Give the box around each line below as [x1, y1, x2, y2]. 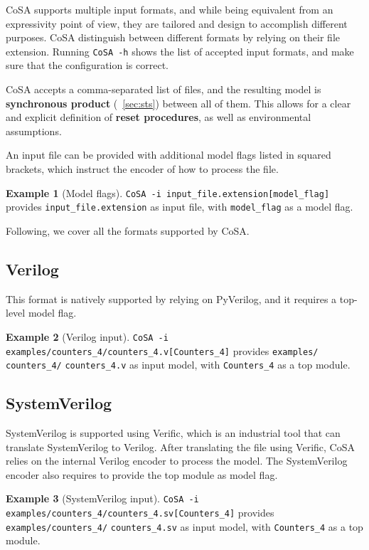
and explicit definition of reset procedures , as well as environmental [6, 110, 311, 125]
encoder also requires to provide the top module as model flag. [6, 467, 278, 482]
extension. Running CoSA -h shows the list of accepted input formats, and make [6, 43, 354, 58]
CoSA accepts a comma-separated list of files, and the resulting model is [6, 82, 321, 97]
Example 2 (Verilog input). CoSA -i [6, 329, 169, 344]
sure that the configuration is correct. [6, 58, 169, 73]
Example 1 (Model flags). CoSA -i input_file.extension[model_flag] [6, 185, 330, 200]
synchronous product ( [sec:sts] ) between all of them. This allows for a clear [6, 95, 351, 110]
